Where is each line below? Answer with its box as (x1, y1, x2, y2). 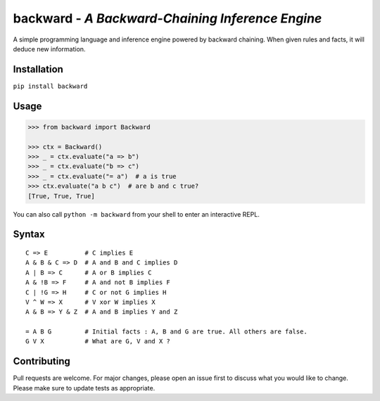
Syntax (13, 229, 45, 241)
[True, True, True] (27, 192, 95, 200)
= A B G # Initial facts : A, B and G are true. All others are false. (25, 328, 308, 336)
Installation (13, 63, 63, 75)
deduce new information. (13, 44, 86, 53)
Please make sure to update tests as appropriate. (13, 383, 156, 392)
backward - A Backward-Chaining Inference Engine (13, 11, 322, 26)
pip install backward (13, 82, 88, 90)
